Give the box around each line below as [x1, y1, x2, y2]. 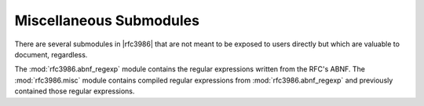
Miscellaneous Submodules [14, 12, 200, 29]
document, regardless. [14, 49, 88, 59]
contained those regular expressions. [14, 86, 135, 96]
